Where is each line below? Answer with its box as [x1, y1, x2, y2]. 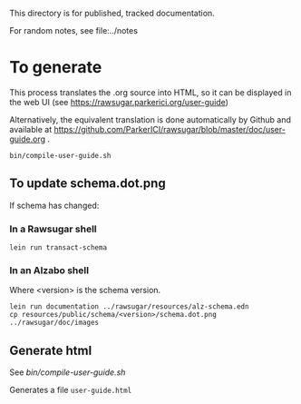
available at [9, 123, 53, 134]
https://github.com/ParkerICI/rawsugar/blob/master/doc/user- [53, 123, 286, 134]
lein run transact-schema [9, 243, 107, 252]
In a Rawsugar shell [9, 222, 97, 235]
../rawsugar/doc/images [9, 318, 100, 328]
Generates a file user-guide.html [9, 385, 132, 396]
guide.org [9, 133, 46, 144]
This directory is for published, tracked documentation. [9, 8, 215, 18]
